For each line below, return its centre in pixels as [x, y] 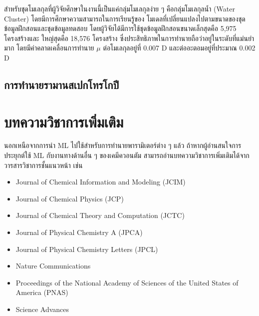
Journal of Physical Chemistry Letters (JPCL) [87, 249]
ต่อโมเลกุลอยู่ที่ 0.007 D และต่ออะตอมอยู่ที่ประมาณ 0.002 [179, 48]
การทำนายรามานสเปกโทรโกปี [62, 84]
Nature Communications [53, 266]
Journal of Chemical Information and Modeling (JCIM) [101, 182]
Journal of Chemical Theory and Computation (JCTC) [100, 215]
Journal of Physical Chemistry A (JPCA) [79, 232]
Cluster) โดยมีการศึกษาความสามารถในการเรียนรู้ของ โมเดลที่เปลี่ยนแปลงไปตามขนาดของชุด [125, 18]
